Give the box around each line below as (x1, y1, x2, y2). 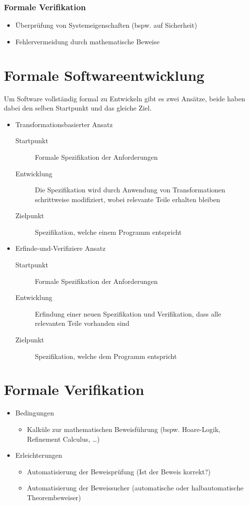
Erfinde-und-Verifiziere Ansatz (15, 243, 106, 253)
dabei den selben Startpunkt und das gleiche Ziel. (4, 103, 152, 113)
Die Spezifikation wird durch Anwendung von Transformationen (35, 185, 226, 195)
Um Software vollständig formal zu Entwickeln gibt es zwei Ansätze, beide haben (4, 93, 245, 103)
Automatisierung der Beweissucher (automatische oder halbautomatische (27, 483, 244, 493)
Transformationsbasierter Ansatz (15, 119, 113, 129)
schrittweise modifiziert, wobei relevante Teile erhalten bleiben (35, 194, 220, 204)
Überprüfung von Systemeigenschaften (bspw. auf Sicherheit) (15, 20, 197, 30)
